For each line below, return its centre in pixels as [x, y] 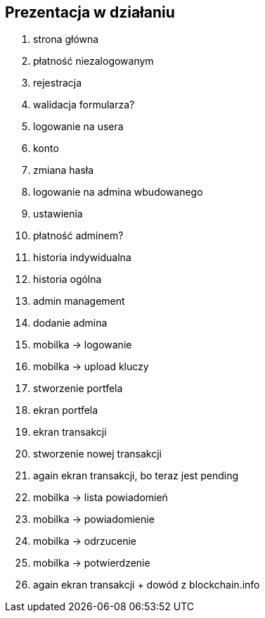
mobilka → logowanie [83, 345]
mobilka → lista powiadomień [101, 498]
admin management [79, 301]
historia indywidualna [82, 258]
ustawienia [58, 214]
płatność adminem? [78, 236]
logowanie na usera [78, 127]
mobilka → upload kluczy [91, 367]
